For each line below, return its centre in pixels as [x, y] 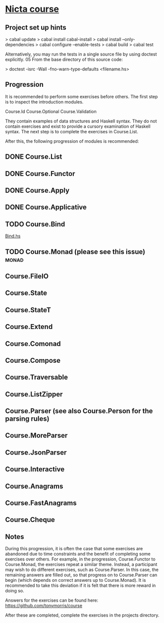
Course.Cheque [30, 520]
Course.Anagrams [34, 486]
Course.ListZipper [34, 394]
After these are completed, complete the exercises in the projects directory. [82, 615]
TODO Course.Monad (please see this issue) [75, 252]
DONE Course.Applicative [46, 207]
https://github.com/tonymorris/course [44, 606]
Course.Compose [33, 360]
